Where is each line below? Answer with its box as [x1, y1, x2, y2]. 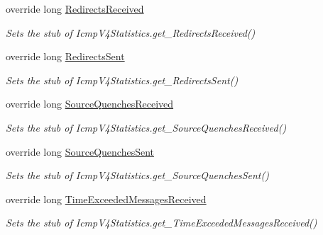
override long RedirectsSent [6, 49, 125, 64]
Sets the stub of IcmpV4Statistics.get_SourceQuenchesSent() [6, 168, 269, 183]
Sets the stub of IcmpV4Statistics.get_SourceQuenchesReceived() [6, 120, 287, 134]
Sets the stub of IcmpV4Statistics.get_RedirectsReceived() [6, 25, 256, 40]
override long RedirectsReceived [6, 1, 144, 16]
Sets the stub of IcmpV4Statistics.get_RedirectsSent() [6, 72, 239, 87]
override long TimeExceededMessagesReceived [6, 191, 207, 206]
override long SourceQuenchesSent [6, 144, 155, 159]
